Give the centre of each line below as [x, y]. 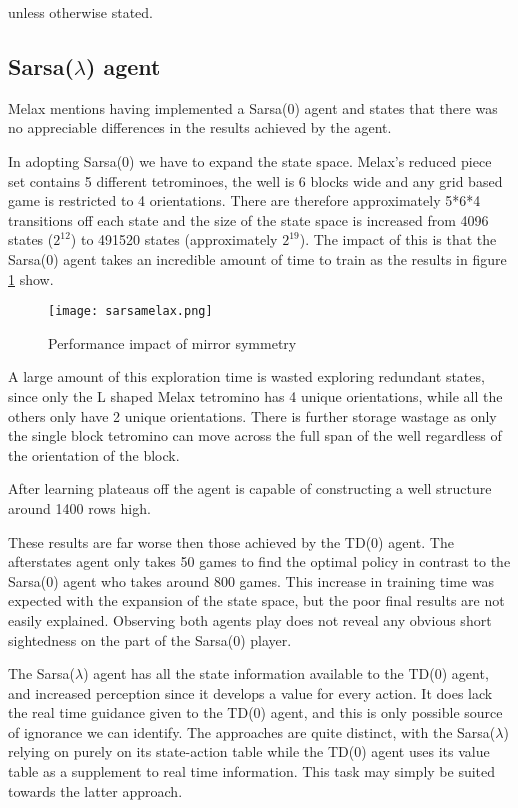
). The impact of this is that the [398, 239]
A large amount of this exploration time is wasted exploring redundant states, [246, 376]
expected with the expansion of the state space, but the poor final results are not [256, 600]
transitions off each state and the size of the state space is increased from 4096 [248, 219]
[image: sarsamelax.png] [130, 311]
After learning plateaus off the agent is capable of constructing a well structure [250, 488]
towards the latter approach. [95, 790]
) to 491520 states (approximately [174, 239]
